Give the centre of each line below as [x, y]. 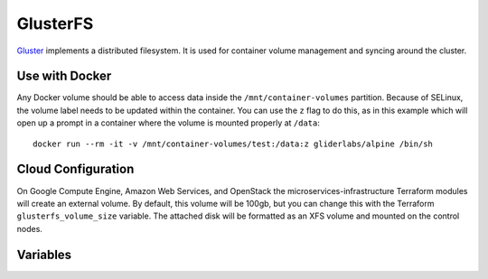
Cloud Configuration [75, 169]
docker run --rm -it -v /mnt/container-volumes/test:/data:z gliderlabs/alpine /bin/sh [233, 144]
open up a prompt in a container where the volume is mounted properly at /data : [169, 123]
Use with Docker [64, 76]
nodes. [29, 228]
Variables [44, 254]
